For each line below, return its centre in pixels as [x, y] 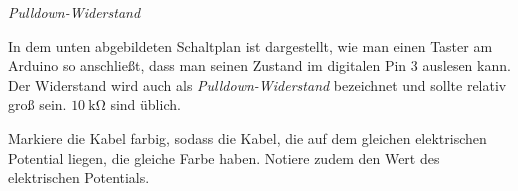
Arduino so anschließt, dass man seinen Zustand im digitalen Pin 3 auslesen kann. [259, 65]
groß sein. [37, 104]
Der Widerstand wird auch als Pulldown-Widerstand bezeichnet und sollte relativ [257, 84]
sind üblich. [145, 104]
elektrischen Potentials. [79, 177]
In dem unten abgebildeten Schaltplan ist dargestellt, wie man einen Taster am [250, 45]
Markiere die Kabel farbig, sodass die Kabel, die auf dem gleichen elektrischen [247, 137]
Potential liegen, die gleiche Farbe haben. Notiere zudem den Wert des [224, 157]
